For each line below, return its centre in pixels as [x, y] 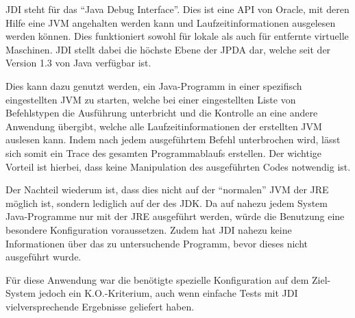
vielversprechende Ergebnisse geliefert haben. [100, 306]
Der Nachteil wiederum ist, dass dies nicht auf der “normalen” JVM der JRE [167, 189]
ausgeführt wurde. [44, 257]
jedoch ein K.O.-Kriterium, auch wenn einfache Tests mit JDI [168, 293]
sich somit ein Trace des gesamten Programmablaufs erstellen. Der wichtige [164, 152]
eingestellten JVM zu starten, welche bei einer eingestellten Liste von [151, 99]
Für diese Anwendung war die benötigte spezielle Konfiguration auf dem [157, 279]
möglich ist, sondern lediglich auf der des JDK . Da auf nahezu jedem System [167, 203]
